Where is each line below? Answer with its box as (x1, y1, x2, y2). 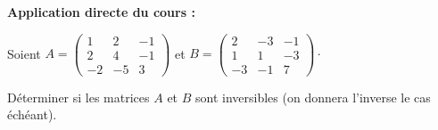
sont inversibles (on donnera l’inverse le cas (195, 87, 431, 106)
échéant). (7, 105, 57, 124)
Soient (7, 44, 41, 62)
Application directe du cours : (7, 3, 195, 20)
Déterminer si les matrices (7, 87, 150, 106)
